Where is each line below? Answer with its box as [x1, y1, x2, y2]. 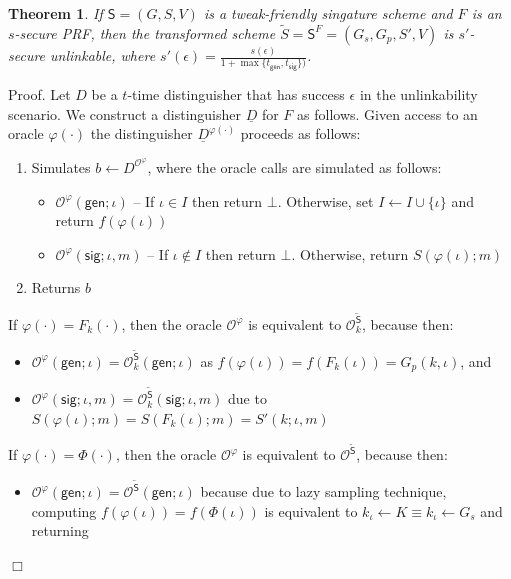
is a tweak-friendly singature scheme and [203, 3, 453, 23]
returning [31, 520, 89, 541]
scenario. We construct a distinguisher [8, 103, 241, 124]
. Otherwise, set [277, 190, 374, 211]
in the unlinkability [359, 84, 478, 105]
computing [31, 500, 97, 521]
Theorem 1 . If [8, 3, 103, 23]
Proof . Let [8, 84, 71, 105]
